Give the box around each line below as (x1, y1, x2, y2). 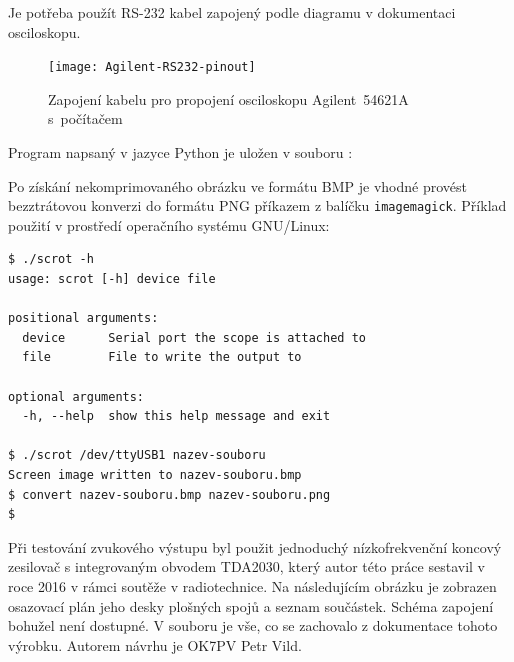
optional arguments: (8, 389, 145, 404)
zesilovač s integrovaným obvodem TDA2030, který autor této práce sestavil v (8, 556, 485, 577)
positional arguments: (8, 311, 159, 326)
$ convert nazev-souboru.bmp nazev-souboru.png (8, 487, 331, 502)
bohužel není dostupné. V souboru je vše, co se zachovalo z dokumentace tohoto (8, 615, 498, 636)
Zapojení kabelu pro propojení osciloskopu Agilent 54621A (48, 88, 409, 109)
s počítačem (48, 108, 123, 129)
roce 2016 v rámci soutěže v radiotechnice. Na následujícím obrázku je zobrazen (8, 575, 497, 596)
